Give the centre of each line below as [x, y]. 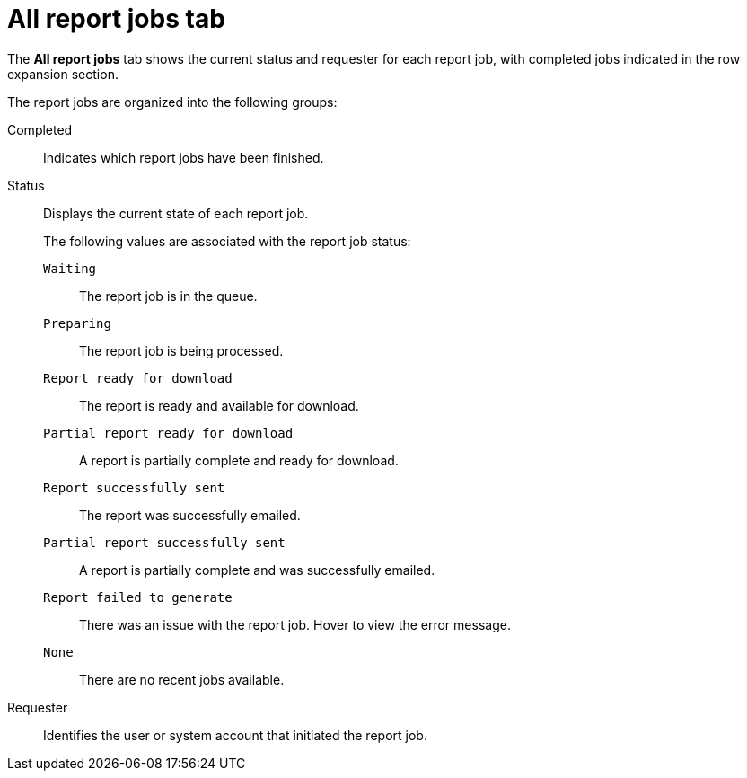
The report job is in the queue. [168, 296]
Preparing [77, 323]
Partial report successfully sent [164, 542]
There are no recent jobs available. [182, 679]
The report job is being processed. [181, 350]
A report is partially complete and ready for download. [239, 460]
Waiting [70, 268]
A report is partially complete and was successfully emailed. [257, 570]
